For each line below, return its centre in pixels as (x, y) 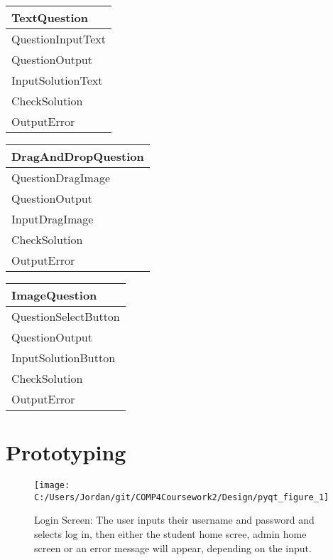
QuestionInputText (59, 39)
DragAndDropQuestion (78, 156)
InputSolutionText (57, 80)
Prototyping (66, 452)
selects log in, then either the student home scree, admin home (170, 534)
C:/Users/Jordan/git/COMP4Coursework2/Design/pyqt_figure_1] (182, 497)
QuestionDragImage (61, 178)
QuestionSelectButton (66, 316)
